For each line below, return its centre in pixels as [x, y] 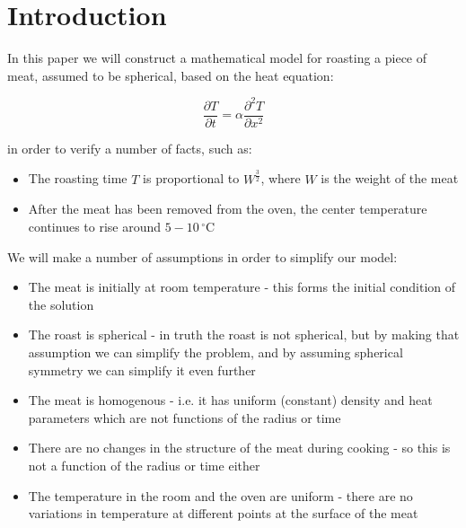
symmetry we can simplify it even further [142, 370]
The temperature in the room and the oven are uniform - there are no [220, 495]
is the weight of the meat [390, 178]
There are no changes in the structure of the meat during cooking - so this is [239, 448]
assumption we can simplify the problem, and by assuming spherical [215, 352]
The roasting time [78, 178]
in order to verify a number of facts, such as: [130, 148]
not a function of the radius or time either [144, 465]
